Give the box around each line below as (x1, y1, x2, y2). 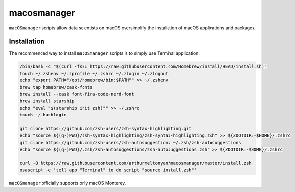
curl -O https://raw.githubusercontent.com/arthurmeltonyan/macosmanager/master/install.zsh (19, 160, 252, 166)
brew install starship (19, 98, 75, 104)
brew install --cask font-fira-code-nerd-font (19, 91, 134, 97)
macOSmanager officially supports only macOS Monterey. (9, 180, 126, 186)
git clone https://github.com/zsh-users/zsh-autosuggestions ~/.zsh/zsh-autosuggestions (19, 140, 242, 145)
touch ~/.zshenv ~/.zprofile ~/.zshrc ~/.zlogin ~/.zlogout (19, 71, 169, 76)
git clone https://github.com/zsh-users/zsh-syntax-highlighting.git (19, 126, 192, 131)
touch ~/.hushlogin (19, 112, 67, 118)
